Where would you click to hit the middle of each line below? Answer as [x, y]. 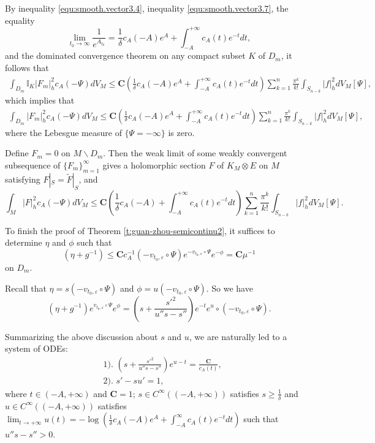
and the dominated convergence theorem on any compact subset [125, 55]
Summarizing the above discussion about [81, 336]
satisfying [23, 179]
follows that [27, 68]
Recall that [26, 288]
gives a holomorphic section [154, 165]
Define [17, 153]
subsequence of [33, 165]
